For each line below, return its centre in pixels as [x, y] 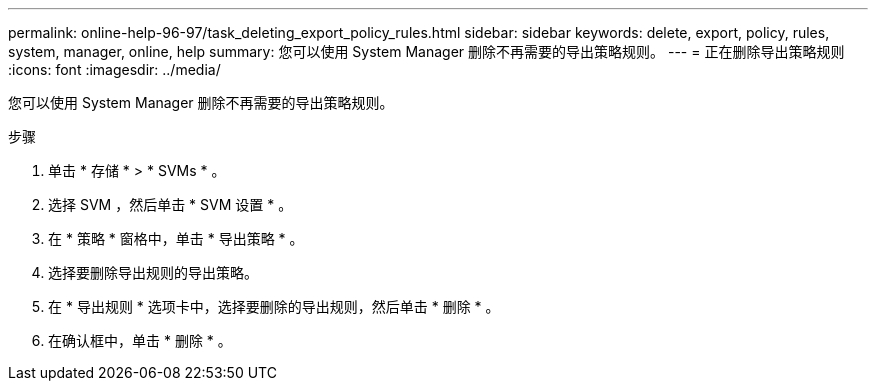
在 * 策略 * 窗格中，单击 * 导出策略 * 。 [176, 238]
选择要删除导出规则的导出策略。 [153, 272]
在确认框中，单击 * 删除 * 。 [140, 340]
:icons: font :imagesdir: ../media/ [114, 69]
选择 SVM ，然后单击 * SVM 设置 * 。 [170, 204]
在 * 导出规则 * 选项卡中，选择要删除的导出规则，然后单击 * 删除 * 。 [274, 306]
